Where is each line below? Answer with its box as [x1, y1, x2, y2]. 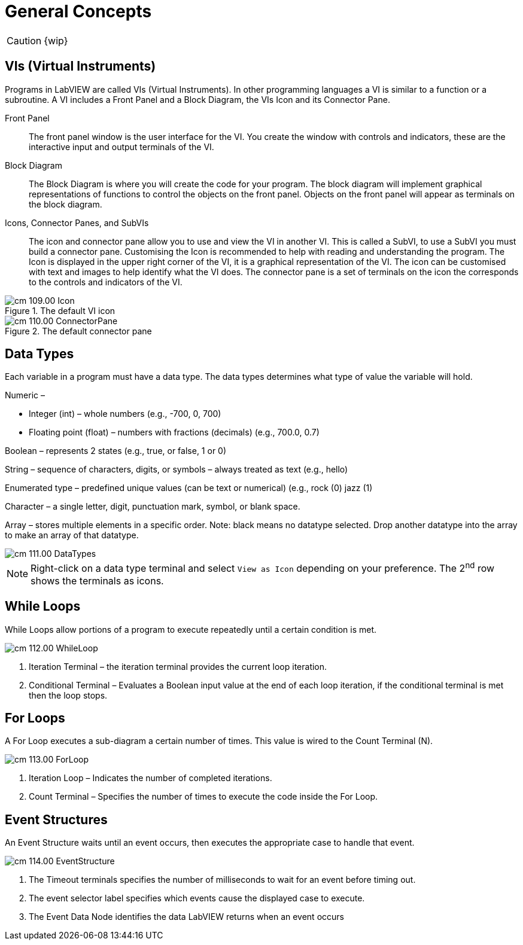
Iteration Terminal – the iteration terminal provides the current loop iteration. [29, 661, 327, 672]
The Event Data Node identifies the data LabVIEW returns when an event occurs [29, 912, 344, 922]
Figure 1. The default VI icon [5, 305, 115, 316]
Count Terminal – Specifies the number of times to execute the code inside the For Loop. [29, 791, 378, 802]
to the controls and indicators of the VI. [29, 276, 183, 287]
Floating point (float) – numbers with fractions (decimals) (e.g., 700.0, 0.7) [29, 427, 320, 438]
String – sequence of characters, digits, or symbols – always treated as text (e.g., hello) [5, 464, 348, 475]
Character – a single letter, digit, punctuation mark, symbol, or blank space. [5, 501, 300, 512]
